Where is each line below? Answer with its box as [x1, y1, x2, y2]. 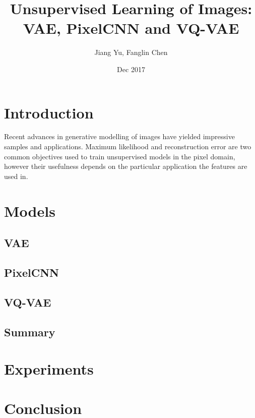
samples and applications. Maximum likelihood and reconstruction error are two [4, 141, 251, 152]
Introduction [4, 102, 94, 123]
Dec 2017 [117, 64, 145, 74]
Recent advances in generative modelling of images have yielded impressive [4, 131, 235, 142]
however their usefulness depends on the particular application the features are [4, 161, 247, 171]
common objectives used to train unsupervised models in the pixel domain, [4, 151, 235, 161]
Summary [4, 324, 55, 339]
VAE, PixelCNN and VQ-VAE [23, 18, 239, 38]
